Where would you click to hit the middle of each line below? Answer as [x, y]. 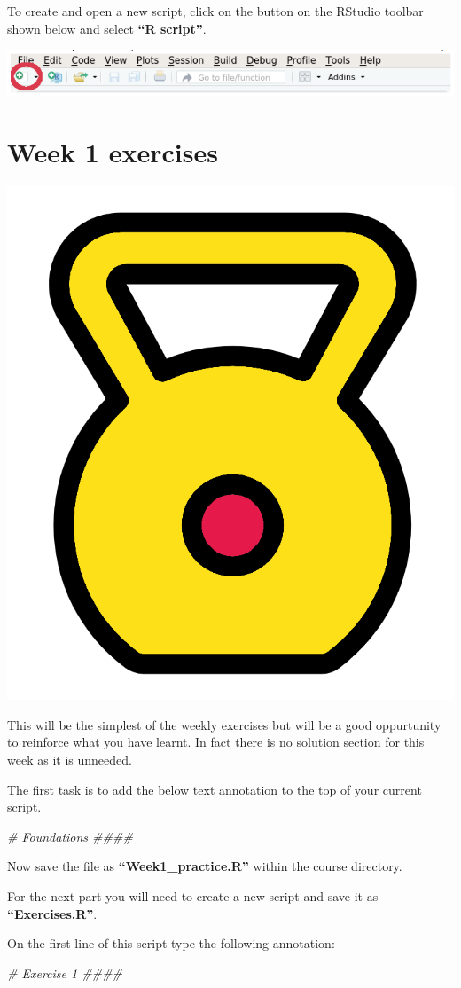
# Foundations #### [70, 836]
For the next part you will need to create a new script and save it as [193, 895]
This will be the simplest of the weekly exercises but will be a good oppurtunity [224, 724]
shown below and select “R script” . [107, 28]
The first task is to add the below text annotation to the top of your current [215, 789]
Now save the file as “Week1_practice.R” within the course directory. [205, 866]
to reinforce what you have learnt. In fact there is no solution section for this [216, 742]
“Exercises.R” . [52, 913]
